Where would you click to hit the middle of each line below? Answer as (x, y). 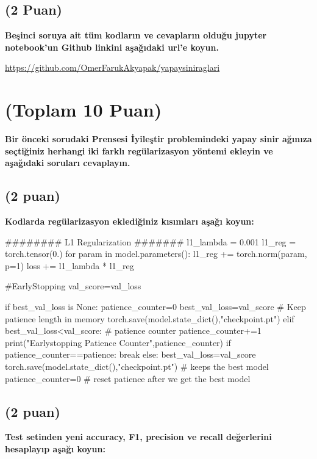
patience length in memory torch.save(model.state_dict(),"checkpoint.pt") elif (150, 318)
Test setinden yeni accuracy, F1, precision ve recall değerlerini (138, 437)
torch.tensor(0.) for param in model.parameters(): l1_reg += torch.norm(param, (156, 254)
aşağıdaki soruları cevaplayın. (68, 163)
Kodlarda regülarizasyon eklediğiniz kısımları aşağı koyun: (130, 221)
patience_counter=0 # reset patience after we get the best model (128, 378)
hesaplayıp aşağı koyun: (55, 449)
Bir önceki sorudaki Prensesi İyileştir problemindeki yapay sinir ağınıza (158, 139)
